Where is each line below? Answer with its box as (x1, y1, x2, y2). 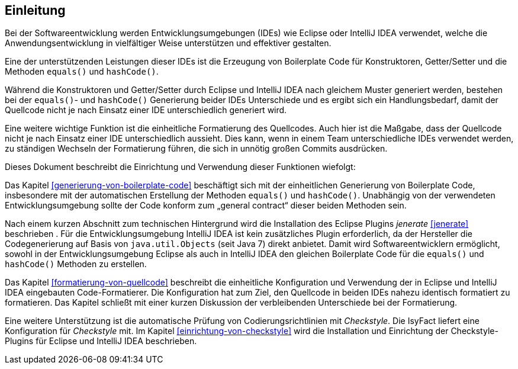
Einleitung (5, 3, 66, 18)
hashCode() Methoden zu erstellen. (5, 259, 147, 269)
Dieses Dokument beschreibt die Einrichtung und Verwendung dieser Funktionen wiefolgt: (5, 162, 356, 172)
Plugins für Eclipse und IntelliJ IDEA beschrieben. (5, 336, 197, 346)
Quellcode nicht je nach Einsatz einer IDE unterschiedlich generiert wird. (5, 105, 287, 115)
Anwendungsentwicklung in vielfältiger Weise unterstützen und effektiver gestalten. (5, 38, 332, 49)
